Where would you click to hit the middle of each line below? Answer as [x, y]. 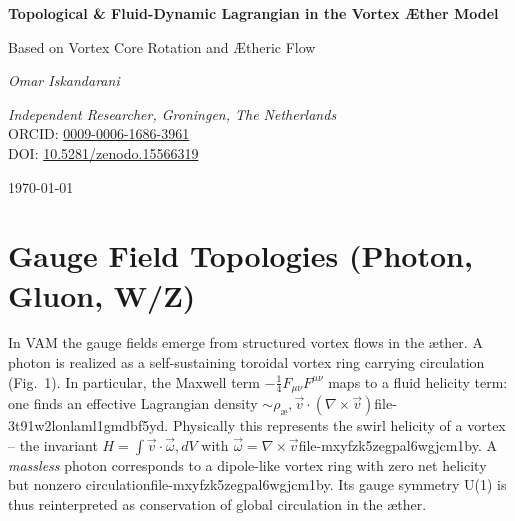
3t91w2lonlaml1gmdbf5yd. [88, 425]
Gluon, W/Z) [102, 294]
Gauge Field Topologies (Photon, [240, 255]
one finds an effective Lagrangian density [133, 403]
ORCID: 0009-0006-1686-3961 [99, 133]
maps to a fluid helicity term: [418, 381]
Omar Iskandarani [64, 80]
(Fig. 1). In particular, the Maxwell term [134, 381]
